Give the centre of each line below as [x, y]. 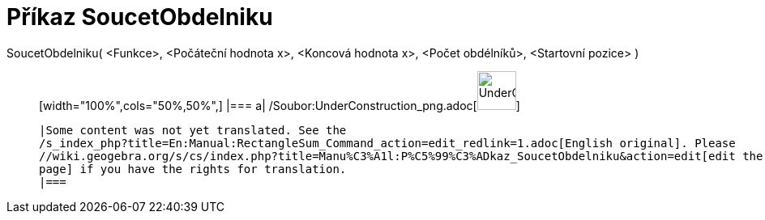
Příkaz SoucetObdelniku [140, 17]
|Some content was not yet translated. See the [193, 130]
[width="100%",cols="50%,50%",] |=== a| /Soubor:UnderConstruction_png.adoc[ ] [280, 105]
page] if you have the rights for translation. [193, 169]
